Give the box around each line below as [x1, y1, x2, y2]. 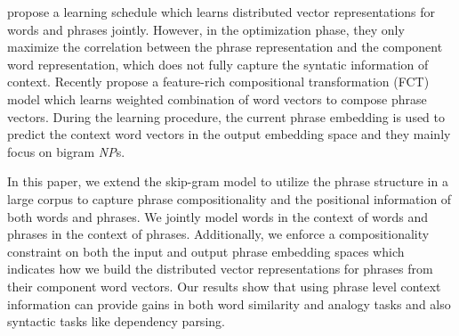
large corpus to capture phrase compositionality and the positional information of [7, 189, 452, 208]
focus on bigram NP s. [7, 142, 125, 160]
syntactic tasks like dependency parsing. [7, 312, 225, 331]
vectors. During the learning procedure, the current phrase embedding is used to [7, 107, 445, 126]
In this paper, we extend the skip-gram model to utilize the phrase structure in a [7, 172, 448, 191]
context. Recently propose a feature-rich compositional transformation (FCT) [7, 72, 430, 91]
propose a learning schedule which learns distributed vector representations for [7, 3, 436, 20]
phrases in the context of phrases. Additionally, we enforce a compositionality [7, 225, 430, 243]
